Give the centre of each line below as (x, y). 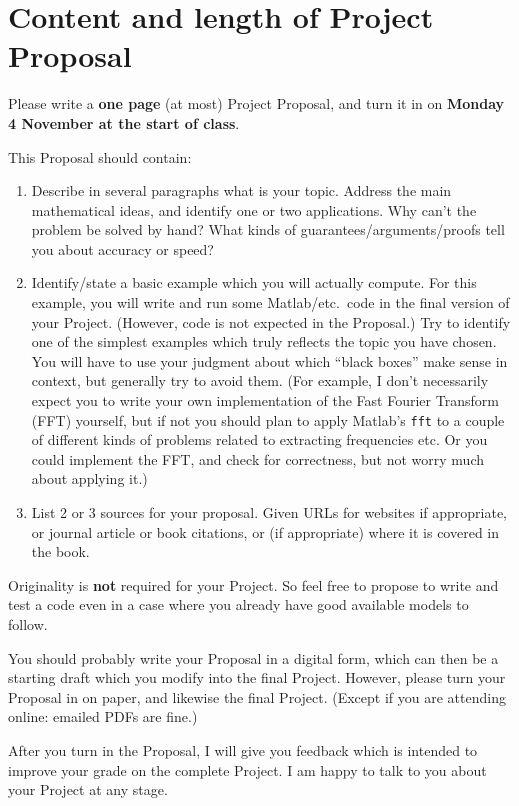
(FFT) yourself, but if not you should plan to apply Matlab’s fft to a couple (268, 419)
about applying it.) (89, 478)
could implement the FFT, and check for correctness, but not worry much (258, 458)
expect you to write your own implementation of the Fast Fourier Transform (265, 400)
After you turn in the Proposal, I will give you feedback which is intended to (243, 750)
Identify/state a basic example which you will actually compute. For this (254, 282)
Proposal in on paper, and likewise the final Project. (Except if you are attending (257, 696)
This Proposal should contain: (100, 156)
